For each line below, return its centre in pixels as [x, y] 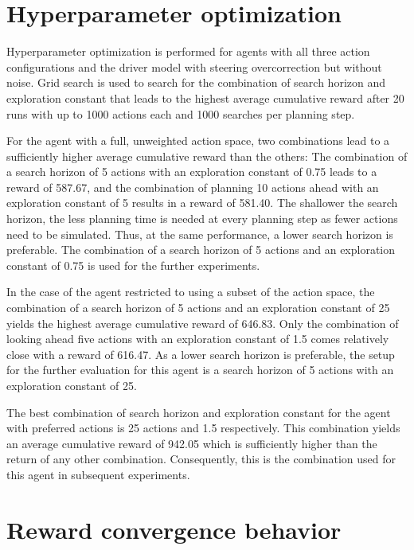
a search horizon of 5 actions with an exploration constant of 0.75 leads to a [192, 172]
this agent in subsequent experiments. [98, 474]
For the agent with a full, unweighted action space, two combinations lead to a [198, 140]
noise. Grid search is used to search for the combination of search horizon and [196, 82]
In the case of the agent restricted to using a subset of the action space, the [191, 292]
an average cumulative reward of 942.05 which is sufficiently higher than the [192, 443]
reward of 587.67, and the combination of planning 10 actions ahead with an [193, 187]
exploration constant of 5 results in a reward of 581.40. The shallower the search [202, 203]
